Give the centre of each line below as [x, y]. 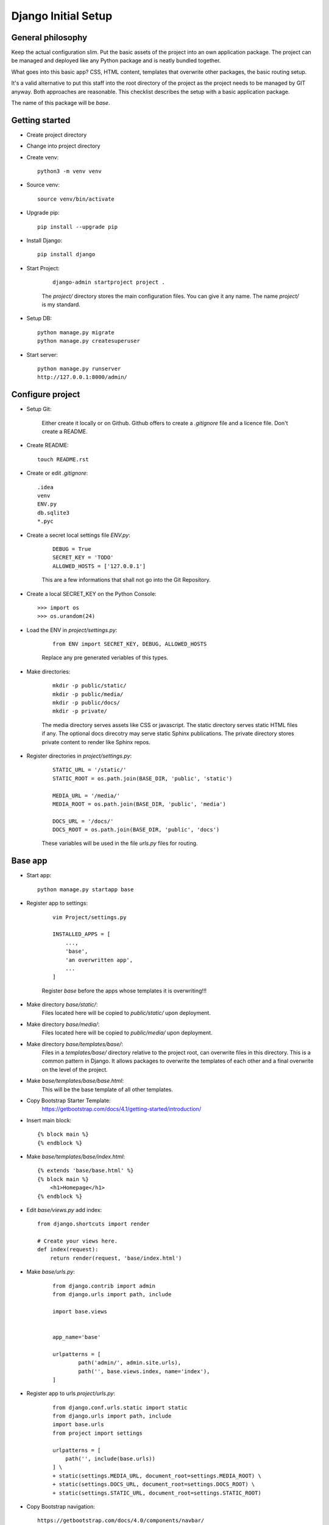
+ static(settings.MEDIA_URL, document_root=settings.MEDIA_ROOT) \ [157, 1476]
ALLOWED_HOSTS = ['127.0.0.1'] [99, 566]
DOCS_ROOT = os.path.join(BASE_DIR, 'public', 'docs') [136, 830]
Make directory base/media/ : [63, 1024]
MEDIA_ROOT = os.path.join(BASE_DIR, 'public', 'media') [140, 804]
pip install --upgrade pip [78, 227]
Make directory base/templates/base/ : [75, 1044]
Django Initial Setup [62, 16]
